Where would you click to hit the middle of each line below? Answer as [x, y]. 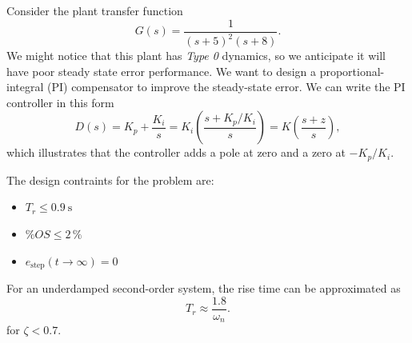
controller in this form [60, 102]
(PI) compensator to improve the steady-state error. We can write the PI [226, 87]
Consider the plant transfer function [95, 10]
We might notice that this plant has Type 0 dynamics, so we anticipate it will [196, 55]
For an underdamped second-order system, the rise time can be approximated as [204, 288]
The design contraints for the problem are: [110, 179]
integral [25, 87]
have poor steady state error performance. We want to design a [162, 71]
